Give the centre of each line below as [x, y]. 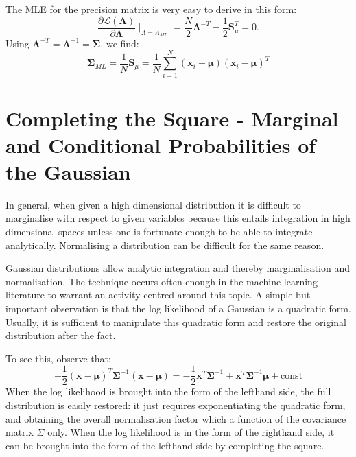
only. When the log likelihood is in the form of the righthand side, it [191, 432]
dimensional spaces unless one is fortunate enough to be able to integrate [159, 232]
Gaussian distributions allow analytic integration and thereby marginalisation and [178, 268]
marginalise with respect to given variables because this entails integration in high [178, 218]
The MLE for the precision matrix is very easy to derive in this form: [151, 9]
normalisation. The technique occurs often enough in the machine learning [162, 281]
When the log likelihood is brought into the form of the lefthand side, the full [168, 391]
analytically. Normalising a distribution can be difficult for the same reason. [165, 245]
